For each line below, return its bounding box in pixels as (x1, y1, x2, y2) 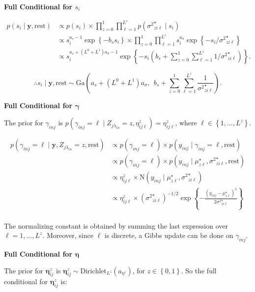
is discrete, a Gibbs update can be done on (104, 230, 233, 240)
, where (175, 117, 197, 128)
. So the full (181, 265, 217, 275)
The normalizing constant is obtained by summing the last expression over (4, 220, 228, 231)
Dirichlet (80, 267, 107, 275)
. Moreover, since (42, 230, 93, 240)
